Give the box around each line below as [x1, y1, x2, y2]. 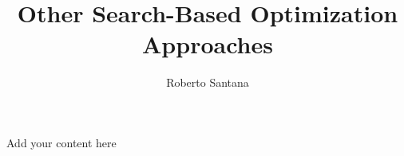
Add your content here [6, 134, 117, 150]
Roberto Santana [166, 74, 249, 91]
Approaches [142, 28, 273, 60]
